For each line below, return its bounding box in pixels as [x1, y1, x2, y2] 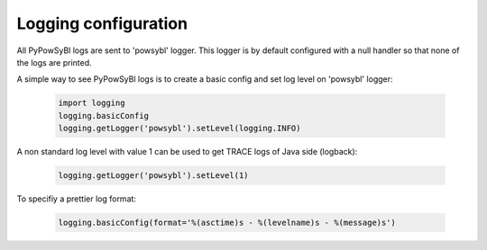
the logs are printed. [16, 57, 92, 67]
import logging [58, 98, 125, 108]
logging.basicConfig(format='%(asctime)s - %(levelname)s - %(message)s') [58, 218, 397, 228]
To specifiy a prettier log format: [16, 193, 137, 204]
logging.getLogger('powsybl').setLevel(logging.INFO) [58, 123, 301, 134]
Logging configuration [16, 13, 188, 33]
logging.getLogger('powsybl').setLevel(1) [58, 171, 249, 181]
